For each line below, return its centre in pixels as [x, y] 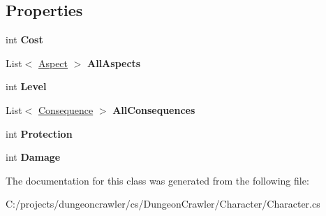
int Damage [33, 157]
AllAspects [114, 63]
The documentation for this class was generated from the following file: [157, 180]
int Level [26, 86]
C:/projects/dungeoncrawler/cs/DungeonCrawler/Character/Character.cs [163, 204]
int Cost [24, 39]
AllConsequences [154, 109]
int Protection [39, 133]
